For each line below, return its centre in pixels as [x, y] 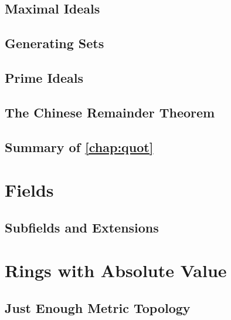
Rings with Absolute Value [116, 270]
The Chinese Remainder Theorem [110, 112]
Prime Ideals [44, 77]
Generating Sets [55, 43]
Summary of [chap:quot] [79, 146]
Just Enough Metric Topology [98, 307]
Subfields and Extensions [82, 227]
